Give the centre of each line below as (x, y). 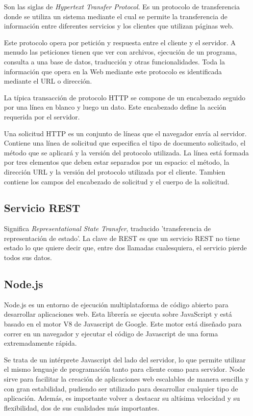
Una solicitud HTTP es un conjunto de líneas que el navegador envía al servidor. (125, 133)
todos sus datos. (28, 257)
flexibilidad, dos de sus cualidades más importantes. (82, 407)
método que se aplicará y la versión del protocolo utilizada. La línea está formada (126, 152)
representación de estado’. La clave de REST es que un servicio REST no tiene (122, 238)
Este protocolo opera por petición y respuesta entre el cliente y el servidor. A (120, 42)
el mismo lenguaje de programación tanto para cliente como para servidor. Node (125, 369)
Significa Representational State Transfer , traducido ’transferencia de (108, 228)
